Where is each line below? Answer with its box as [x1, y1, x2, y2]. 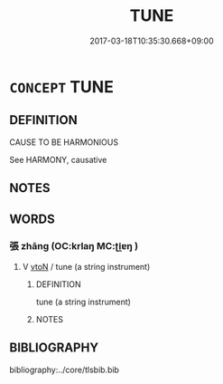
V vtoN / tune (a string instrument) [22, 261, 151, 272]
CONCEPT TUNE [9, 76, 115, 97]
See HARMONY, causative [9, 154, 107, 165]
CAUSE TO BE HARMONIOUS [9, 137, 119, 148]
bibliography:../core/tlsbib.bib [9, 364, 120, 375]
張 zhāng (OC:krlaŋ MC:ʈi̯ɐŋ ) [9, 240, 138, 253]
